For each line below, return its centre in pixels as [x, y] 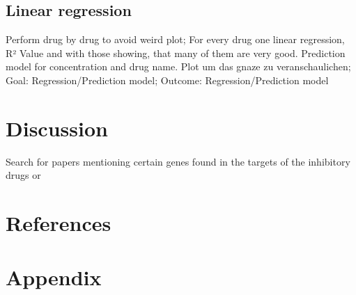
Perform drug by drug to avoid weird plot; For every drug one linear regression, [175, 39]
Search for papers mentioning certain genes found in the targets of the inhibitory [178, 161]
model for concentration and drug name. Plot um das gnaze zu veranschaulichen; [178, 66]
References [59, 223]
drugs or [23, 175]
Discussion [57, 128]
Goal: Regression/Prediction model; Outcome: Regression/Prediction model [167, 80]
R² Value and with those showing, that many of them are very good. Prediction [176, 53]
